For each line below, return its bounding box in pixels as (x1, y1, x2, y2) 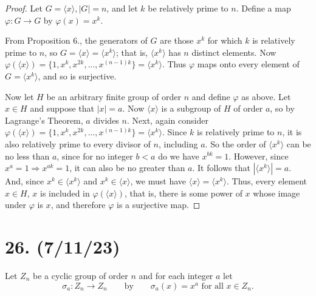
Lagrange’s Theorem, (5, 113, 83, 126)
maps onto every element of (197, 58, 300, 70)
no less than (5, 149, 50, 162)
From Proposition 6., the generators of (5, 34, 148, 47)
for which (207, 34, 242, 47)
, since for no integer (57, 149, 133, 162)
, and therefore (50, 198, 106, 211)
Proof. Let (5, 2, 43, 14)
